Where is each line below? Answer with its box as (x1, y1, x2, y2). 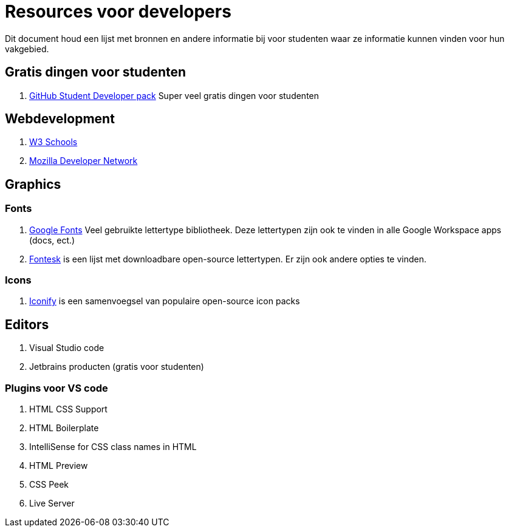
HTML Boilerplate (29, 423, 99, 433)
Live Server (29, 498, 75, 508)
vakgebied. (5, 43, 49, 54)
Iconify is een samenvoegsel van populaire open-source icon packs (29, 296, 300, 307)
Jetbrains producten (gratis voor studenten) (29, 361, 204, 372)
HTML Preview (29, 460, 88, 471)
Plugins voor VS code (5, 381, 108, 394)
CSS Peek (29, 479, 69, 489)
